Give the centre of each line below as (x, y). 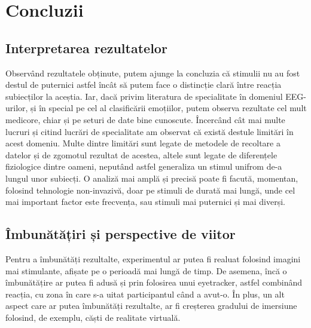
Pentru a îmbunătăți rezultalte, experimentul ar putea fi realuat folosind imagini (153, 258)
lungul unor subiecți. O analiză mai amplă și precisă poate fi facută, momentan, (152, 178)
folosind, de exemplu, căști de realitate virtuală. (93, 317)
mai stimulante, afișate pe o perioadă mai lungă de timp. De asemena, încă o (146, 270)
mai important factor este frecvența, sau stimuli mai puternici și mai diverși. (146, 202)
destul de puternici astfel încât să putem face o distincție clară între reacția (144, 85)
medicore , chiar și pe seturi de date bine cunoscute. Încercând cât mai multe (145, 119)
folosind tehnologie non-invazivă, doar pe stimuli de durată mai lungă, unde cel (150, 190)
